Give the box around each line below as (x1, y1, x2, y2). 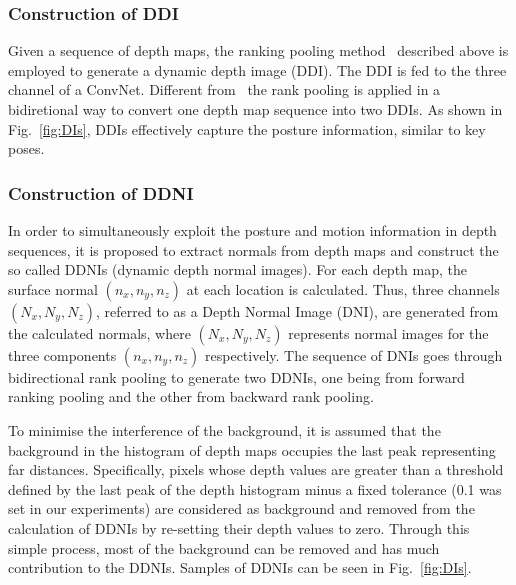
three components (8, 344, 117, 365)
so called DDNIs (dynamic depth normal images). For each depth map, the (8, 259, 467, 280)
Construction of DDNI (8, 180, 194, 205)
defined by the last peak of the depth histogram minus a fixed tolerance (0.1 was (8, 478, 502, 499)
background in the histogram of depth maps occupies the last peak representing (8, 439, 496, 460)
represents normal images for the (288, 322, 489, 343)
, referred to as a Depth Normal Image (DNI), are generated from (96, 300, 499, 321)
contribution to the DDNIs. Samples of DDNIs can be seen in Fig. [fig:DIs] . (8, 557, 472, 578)
